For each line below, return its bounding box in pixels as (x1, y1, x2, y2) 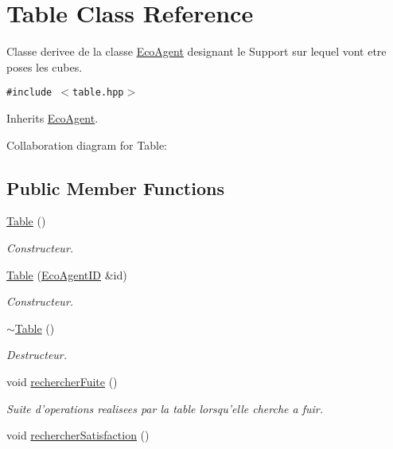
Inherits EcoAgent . (6, 109, 99, 126)
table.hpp (72, 87, 124, 99)
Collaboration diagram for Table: (6, 136, 167, 153)
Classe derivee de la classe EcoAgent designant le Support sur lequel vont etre (6, 43, 387, 60)
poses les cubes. (6, 58, 83, 75)
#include (6, 87, 53, 99)
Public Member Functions (6, 175, 224, 200)
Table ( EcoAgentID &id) (6, 266, 127, 283)
